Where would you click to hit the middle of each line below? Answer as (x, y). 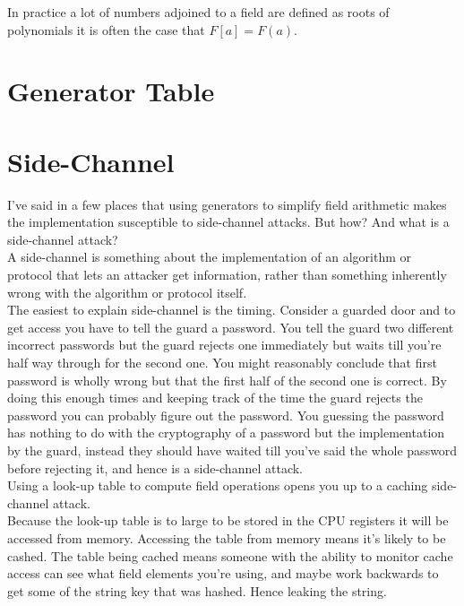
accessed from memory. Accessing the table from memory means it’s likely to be (227, 537)
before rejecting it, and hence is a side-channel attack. (155, 467)
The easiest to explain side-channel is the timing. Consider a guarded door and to (232, 310)
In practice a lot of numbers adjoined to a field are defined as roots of (198, 12)
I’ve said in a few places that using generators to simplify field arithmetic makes (227, 204)
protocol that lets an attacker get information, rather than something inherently (227, 275)
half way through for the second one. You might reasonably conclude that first (222, 363)
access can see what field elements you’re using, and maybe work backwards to (223, 573)
